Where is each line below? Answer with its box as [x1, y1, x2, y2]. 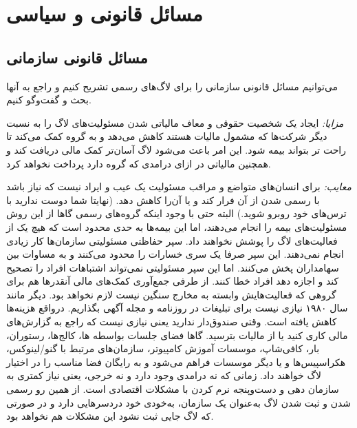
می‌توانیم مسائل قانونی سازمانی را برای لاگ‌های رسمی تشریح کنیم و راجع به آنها [6, 79, 338, 93]
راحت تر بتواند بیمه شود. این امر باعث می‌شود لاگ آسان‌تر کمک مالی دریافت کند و [6, 142, 346, 156]
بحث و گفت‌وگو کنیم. [6, 92, 91, 107]
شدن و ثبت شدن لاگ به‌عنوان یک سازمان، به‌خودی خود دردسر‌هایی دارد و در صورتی [6, 395, 351, 409]
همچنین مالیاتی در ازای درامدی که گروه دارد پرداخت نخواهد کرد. [6, 156, 271, 170]
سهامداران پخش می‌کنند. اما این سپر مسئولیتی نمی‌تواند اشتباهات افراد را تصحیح [6, 260, 339, 274]
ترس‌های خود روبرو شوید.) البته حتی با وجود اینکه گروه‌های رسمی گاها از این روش [6, 206, 347, 221]
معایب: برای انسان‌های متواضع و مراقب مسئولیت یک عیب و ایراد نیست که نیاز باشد [6, 179, 351, 194]
